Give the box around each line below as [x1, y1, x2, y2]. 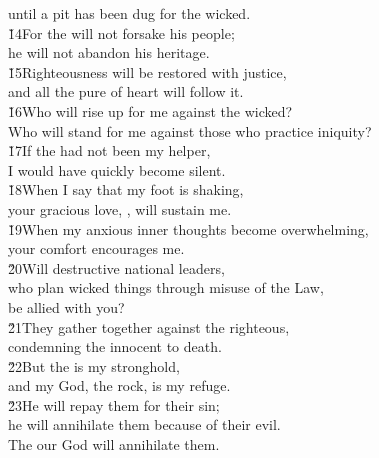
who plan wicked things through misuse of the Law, [8, 277, 324, 298]
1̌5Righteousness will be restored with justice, [8, 61, 287, 82]
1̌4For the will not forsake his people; [8, 22, 235, 43]
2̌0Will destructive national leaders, [8, 257, 225, 278]
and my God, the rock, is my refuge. [8, 375, 231, 396]
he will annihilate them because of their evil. [8, 414, 281, 435]
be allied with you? [8, 296, 125, 317]
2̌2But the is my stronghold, [8, 355, 180, 376]
